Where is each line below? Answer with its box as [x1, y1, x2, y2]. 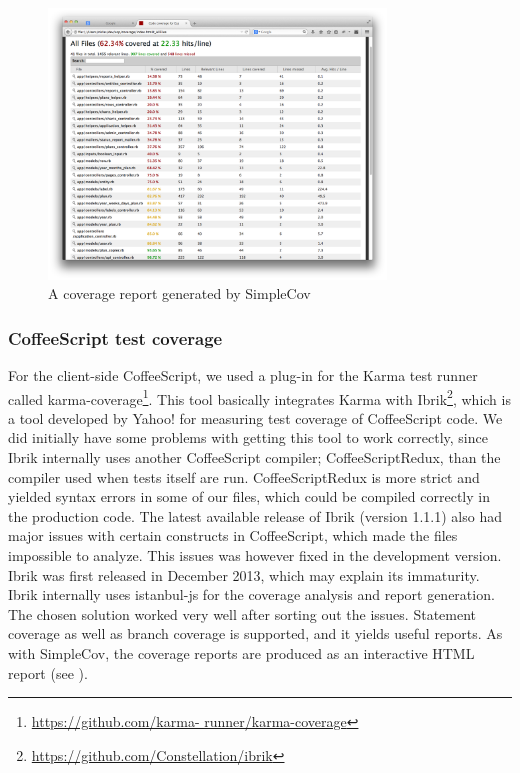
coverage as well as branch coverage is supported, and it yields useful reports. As [8, 623, 503, 644]
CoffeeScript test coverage [8, 325, 223, 350]
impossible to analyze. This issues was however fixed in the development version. [8, 545, 502, 566]
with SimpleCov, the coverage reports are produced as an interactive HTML [8, 642, 475, 663]
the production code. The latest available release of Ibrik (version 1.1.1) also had [8, 505, 502, 526]
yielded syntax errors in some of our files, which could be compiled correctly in [8, 486, 490, 507]
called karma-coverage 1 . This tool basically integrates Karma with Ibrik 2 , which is [8, 385, 511, 409]
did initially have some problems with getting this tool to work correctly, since [8, 427, 488, 448]
